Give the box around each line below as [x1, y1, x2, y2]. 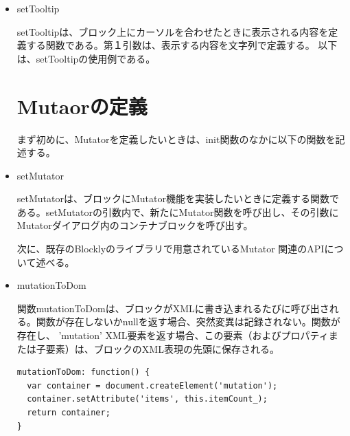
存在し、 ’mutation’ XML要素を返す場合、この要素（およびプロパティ [16, 328, 329, 342]
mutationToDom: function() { [16, 367, 150, 378]
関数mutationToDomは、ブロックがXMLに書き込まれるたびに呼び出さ [16, 301, 329, 315]
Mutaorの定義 [16, 91, 148, 120]
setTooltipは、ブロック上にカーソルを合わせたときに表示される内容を [16, 24, 329, 39]
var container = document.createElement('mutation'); [27, 380, 278, 391]
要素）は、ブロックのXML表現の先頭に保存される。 [45, 341, 279, 356]
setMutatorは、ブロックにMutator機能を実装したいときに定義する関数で [16, 191, 339, 206]
